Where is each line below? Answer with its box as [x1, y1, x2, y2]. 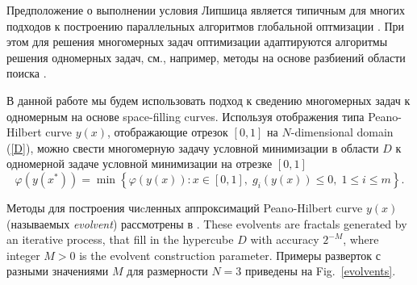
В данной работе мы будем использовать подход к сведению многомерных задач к [6, 91, 411, 108]
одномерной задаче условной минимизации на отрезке [6, 155, 273, 172]
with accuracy [250, 231, 319, 248]
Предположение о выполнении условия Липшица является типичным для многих [6, 2, 406, 18]
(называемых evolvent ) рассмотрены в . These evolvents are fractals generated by [6, 215, 407, 232]
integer [6, 246, 40, 263]
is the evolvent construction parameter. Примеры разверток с [79, 246, 381, 263]
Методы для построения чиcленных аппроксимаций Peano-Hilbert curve [6, 199, 363, 216]
